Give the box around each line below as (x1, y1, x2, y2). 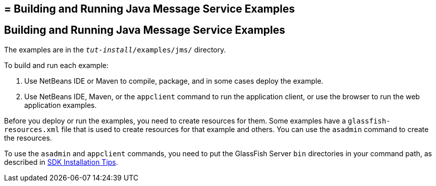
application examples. (24, 100, 97, 109)
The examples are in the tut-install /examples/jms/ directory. (4, 45, 226, 54)
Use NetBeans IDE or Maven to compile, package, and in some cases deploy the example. (24, 76, 323, 85)
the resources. (4, 133, 52, 142)
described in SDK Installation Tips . (4, 157, 118, 166)
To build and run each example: (4, 60, 108, 70)
